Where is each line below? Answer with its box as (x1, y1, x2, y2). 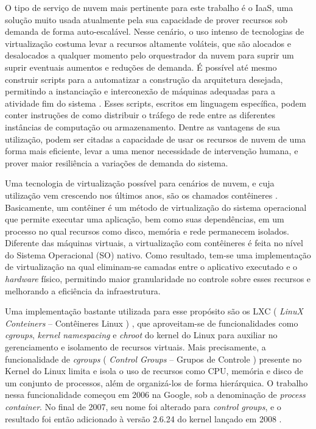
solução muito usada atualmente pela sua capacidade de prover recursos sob (5, 13, 288, 26)
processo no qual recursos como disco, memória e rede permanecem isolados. (5, 224, 289, 237)
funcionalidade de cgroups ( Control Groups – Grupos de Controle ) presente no (5, 352, 302, 365)
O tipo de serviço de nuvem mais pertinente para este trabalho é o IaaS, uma (5, 1, 293, 13)
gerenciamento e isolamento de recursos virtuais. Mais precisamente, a (5, 341, 266, 353)
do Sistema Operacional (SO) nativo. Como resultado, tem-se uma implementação (5, 248, 311, 261)
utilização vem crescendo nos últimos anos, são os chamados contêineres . (5, 188, 278, 201)
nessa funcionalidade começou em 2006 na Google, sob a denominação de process (5, 388, 306, 401)
